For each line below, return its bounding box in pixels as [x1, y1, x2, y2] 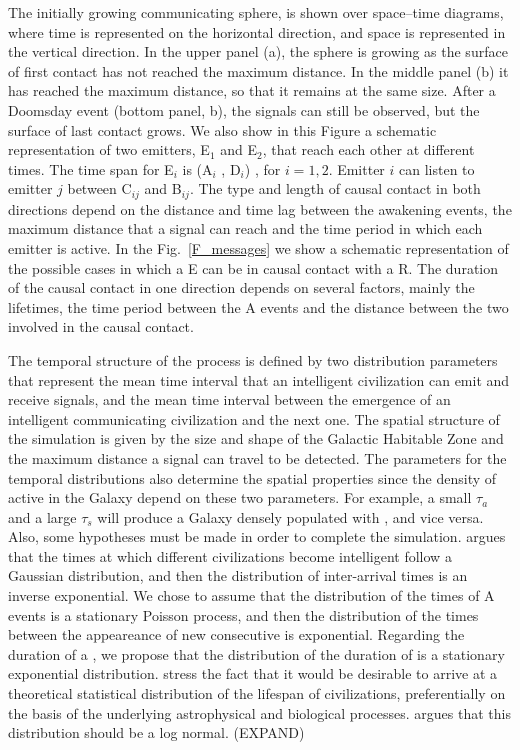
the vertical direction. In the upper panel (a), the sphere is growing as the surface [8, 41, 508, 62]
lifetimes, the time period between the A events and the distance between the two [8, 296, 509, 317]
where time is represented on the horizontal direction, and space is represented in [8, 21, 506, 42]
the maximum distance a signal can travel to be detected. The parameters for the [8, 447, 507, 468]
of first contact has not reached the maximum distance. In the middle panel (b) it [8, 60, 509, 81]
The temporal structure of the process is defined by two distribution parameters [8, 349, 498, 370]
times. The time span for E [8, 158, 174, 179]
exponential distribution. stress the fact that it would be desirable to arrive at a [8, 663, 498, 684]
